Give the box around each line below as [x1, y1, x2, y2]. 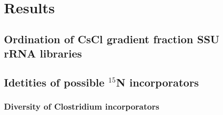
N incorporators [116, 74, 199, 89]
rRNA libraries [4, 46, 82, 61]
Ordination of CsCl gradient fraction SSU [4, 31, 220, 46]
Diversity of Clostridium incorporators [4, 100, 159, 113]
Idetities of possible [4, 74, 105, 89]
